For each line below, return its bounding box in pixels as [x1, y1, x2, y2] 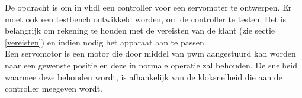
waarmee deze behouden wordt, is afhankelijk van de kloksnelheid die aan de [5, 70, 282, 83]
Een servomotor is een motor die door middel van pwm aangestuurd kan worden [5, 47, 296, 60]
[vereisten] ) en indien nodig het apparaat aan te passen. [5, 35, 207, 48]
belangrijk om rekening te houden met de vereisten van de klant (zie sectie [5, 24, 275, 37]
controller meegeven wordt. [5, 82, 102, 94]
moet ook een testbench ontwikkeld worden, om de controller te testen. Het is [5, 12, 287, 25]
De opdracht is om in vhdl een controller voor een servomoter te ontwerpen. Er [5, 1, 292, 13]
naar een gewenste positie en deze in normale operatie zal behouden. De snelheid [5, 58, 298, 71]
